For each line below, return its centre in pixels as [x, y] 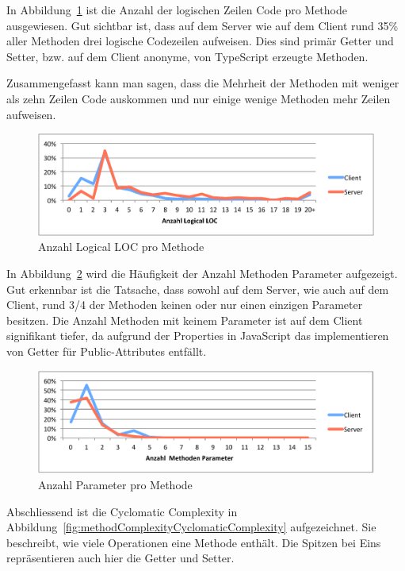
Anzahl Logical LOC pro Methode [121, 247]
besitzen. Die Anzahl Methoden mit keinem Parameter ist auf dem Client [185, 320]
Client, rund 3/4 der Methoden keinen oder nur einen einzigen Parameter [185, 305]
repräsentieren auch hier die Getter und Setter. [120, 558]
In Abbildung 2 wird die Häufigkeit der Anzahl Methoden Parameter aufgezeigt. [202, 274]
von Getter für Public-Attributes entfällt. [107, 351]
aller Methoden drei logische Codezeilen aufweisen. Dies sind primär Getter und [200, 41]
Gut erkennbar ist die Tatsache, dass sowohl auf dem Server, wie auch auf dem [198, 289]
